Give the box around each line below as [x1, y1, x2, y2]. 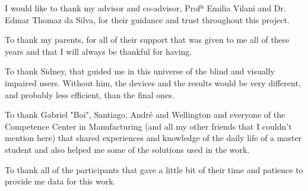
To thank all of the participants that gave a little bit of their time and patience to [5, 163, 303, 176]
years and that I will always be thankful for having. [5, 45, 192, 57]
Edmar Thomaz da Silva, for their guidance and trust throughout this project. [5, 13, 290, 26]
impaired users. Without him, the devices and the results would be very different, [5, 76, 301, 89]
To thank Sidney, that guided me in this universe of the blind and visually [5, 65, 275, 77]
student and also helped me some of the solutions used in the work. [5, 143, 250, 155]
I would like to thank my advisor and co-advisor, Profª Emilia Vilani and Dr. [5, 2, 286, 14]
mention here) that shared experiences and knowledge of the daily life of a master [5, 131, 302, 144]
